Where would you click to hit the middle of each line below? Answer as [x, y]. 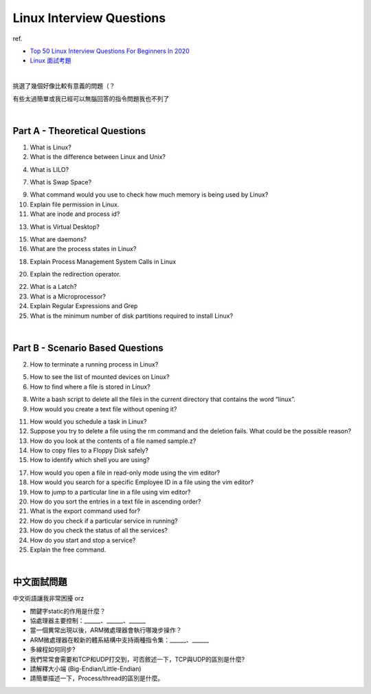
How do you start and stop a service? [83, 540]
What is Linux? [50, 147]
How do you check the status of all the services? [99, 530]
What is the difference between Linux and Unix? [98, 157]
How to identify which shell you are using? [90, 460]
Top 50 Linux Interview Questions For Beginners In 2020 [110, 51]
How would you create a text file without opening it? [103, 409]
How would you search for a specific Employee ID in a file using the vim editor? [142, 482]
